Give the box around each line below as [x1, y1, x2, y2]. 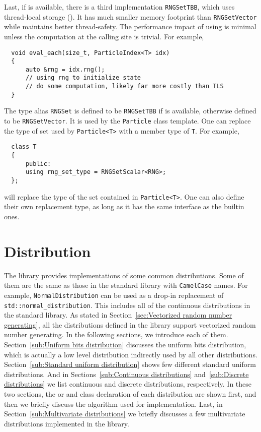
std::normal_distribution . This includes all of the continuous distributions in [4, 299, 250, 310]
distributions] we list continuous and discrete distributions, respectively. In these [4, 379, 252, 389]
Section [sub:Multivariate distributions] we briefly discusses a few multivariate [4, 408, 245, 419]
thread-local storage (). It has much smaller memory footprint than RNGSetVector [4, 11, 257, 22]
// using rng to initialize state [25, 74, 141, 82]
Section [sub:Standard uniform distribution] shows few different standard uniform [4, 359, 256, 369]
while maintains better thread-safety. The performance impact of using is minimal [4, 21, 256, 32]
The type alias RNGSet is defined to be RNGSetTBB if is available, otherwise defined [4, 105, 256, 116]
